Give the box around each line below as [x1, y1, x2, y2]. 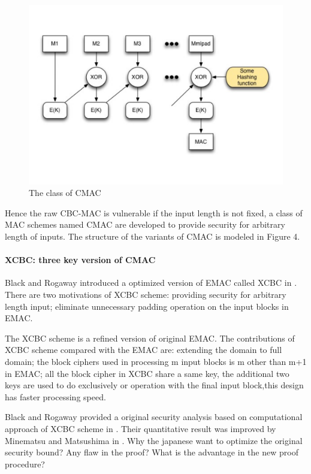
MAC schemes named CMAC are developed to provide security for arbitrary [5, 218, 285, 231]
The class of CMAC [29, 186, 101, 199]
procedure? [5, 457, 45, 470]
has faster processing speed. [5, 390, 106, 403]
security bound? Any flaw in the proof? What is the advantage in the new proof [5, 446, 298, 458]
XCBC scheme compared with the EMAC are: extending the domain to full [5, 343, 282, 356]
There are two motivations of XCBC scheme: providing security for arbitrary [5, 288, 286, 301]
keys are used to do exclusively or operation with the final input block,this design [5, 379, 304, 391]
